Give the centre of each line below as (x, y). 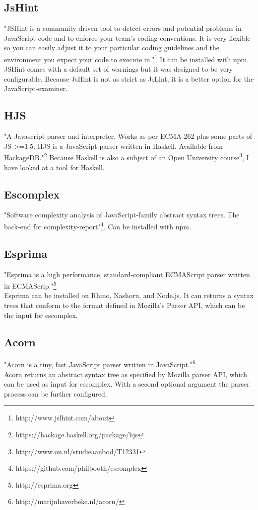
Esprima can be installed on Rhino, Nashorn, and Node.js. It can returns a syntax (129, 295)
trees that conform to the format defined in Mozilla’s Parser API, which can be (125, 305)
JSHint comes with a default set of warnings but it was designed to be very (119, 69)
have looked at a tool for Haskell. (54, 167)
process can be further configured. (56, 393)
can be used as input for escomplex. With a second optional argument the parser (127, 384)
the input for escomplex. (41, 315)
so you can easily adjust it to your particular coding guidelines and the (112, 48)
